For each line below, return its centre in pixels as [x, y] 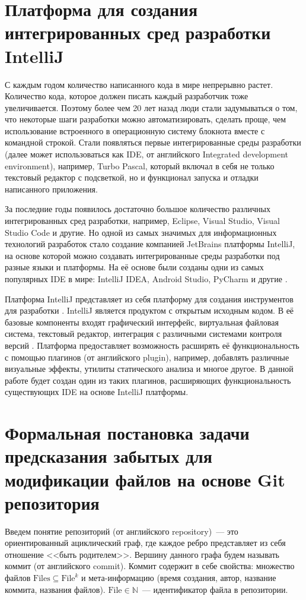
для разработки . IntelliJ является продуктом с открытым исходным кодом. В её [149, 310]
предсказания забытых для [109, 456]
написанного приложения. [51, 189]
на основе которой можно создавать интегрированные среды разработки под [142, 255]
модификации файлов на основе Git [145, 479]
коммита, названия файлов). [55, 589]
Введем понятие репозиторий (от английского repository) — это [122, 531]
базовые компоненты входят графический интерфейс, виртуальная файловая [142, 322]
